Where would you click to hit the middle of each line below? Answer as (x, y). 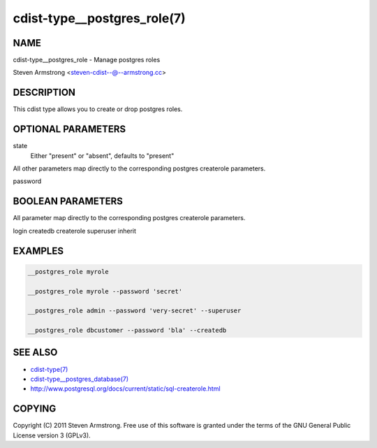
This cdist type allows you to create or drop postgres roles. (98, 109)
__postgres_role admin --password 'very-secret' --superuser (134, 311)
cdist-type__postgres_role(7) (99, 18)
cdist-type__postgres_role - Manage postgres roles (87, 60)
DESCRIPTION (44, 93)
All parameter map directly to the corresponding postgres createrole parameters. (129, 218)
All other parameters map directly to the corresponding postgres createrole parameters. (139, 168)
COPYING (35, 409)
